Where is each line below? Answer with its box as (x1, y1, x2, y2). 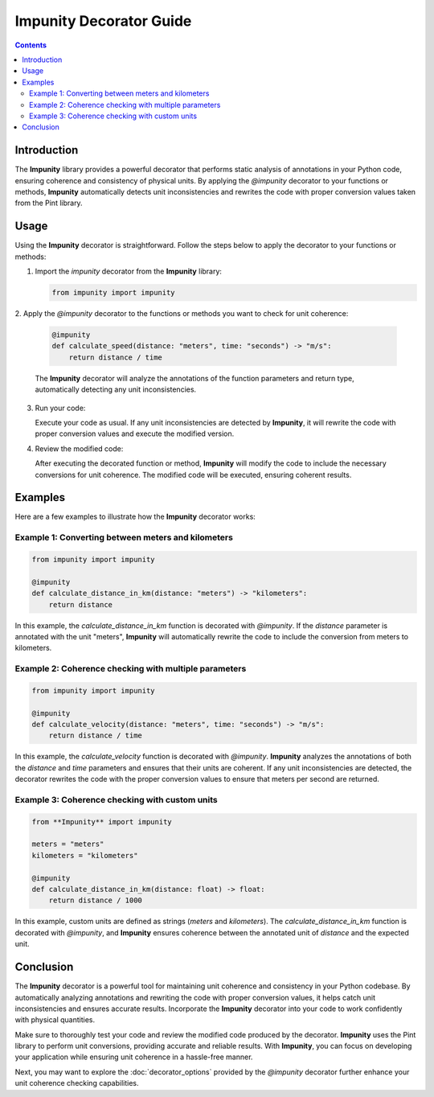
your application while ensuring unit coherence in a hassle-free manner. (14, 1052, 253, 1062)
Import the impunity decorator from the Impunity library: (35, 266, 223, 277)
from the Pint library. (14, 198, 84, 208)
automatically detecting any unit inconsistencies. (35, 384, 197, 394)
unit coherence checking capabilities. (14, 1079, 140, 1088)
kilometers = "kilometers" (31, 851, 138, 860)
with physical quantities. (14, 1015, 96, 1025)
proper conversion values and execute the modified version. (35, 429, 235, 438)
